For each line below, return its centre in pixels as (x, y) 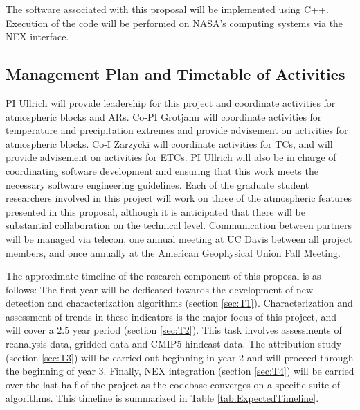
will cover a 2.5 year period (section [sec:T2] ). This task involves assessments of (174, 330)
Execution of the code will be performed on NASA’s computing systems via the (174, 23)
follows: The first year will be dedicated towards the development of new (160, 289)
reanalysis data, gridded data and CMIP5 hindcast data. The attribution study (174, 344)
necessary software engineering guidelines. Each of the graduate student (157, 184)
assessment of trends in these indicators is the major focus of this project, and (171, 316)
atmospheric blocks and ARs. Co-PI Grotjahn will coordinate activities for (164, 116)
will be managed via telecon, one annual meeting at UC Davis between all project (179, 238)
